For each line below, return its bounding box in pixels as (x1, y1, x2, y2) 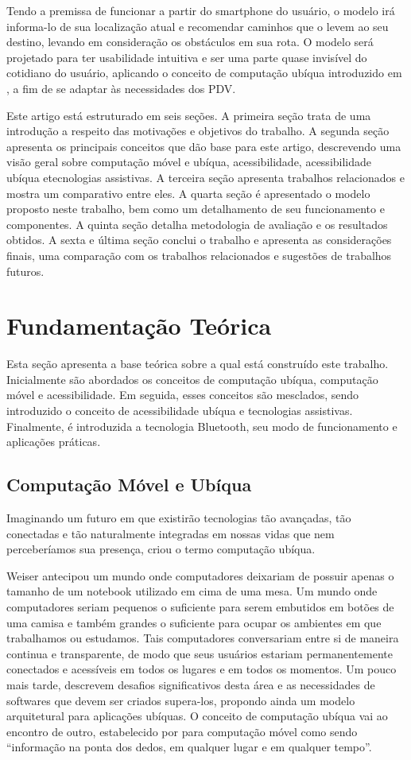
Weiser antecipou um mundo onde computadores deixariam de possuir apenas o (6, 567, 394, 584)
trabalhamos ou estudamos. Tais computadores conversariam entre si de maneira (6, 630, 399, 646)
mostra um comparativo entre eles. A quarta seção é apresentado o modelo (6, 184, 370, 201)
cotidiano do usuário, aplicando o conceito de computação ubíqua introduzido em (6, 64, 402, 81)
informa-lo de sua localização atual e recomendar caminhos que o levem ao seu (6, 17, 389, 34)
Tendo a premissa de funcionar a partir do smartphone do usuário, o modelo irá (6, 2, 395, 18)
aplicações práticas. (6, 433, 101, 450)
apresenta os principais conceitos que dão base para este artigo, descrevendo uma (6, 138, 401, 154)
